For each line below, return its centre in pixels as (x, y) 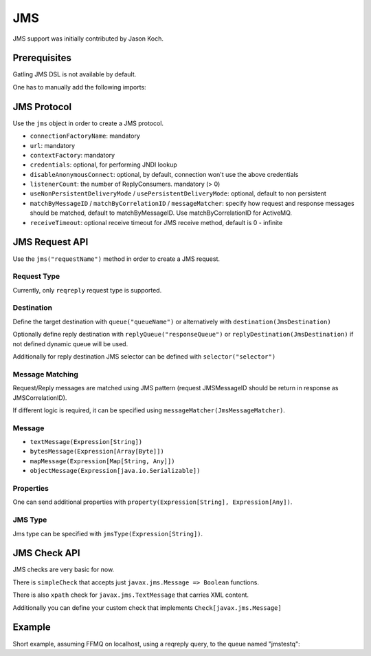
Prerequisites (42, 58)
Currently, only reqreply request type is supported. (87, 290)
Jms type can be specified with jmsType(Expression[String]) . (108, 533)
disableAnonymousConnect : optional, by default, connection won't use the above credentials (164, 174)
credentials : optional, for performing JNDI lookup (104, 165)
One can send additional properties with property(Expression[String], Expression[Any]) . (153, 502)
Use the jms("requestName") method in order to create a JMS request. (116, 259)
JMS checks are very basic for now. (64, 570)
